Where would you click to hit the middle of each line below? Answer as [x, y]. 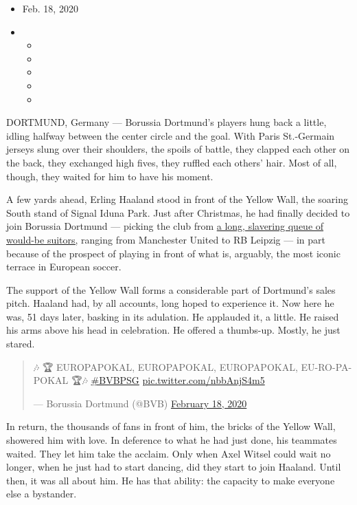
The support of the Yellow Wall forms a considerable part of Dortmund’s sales [171, 289]
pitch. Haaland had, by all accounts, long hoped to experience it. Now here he [170, 303]
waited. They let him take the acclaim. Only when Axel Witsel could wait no [169, 453]
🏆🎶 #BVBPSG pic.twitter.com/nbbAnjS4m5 [168, 380]
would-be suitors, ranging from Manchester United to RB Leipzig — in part [166, 239]
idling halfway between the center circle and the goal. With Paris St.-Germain [171, 135]
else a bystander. [42, 494]
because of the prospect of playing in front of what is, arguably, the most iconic [173, 253]
